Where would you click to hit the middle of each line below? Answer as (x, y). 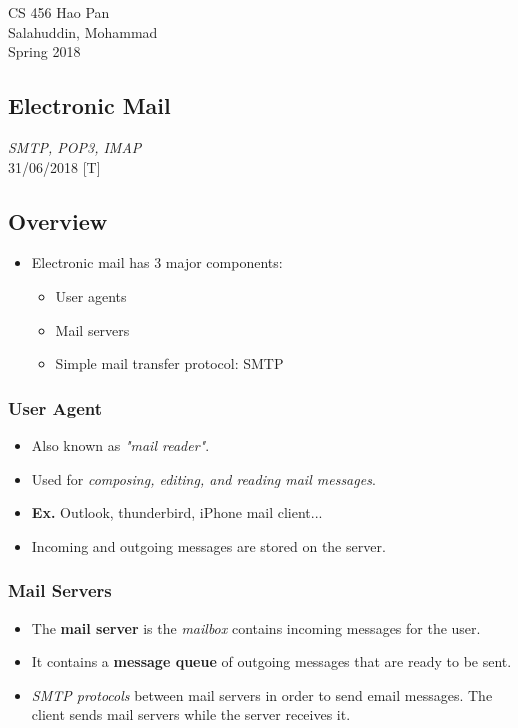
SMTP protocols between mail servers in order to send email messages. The (262, 694)
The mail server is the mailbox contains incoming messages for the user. (256, 627)
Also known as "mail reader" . (120, 444)
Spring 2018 (44, 51)
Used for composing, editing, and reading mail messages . (203, 478)
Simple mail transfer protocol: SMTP (169, 363)
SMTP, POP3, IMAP (75, 146)
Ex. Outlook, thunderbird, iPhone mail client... (177, 512)
